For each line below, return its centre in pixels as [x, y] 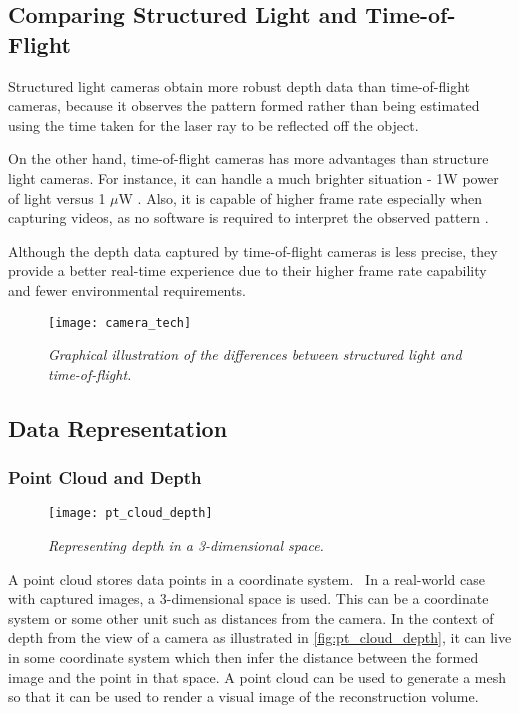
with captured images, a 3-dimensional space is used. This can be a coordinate [248, 598]
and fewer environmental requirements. [127, 289]
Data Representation [118, 427]
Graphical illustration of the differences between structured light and [255, 354]
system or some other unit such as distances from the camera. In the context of [251, 617]
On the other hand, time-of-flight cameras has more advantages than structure [248, 158]
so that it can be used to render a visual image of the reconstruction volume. [243, 696]
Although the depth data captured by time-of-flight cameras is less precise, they [253, 250]
